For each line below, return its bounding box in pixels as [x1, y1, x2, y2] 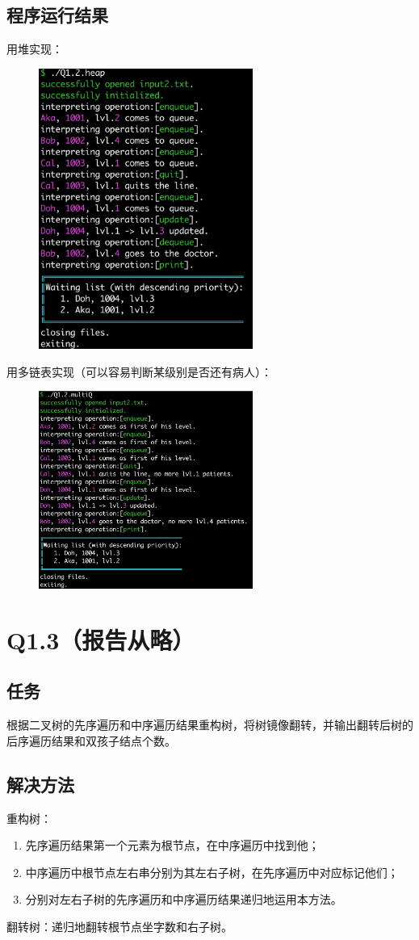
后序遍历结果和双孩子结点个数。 [6, 732, 176, 749]
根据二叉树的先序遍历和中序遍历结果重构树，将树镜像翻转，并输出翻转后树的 [6, 716, 413, 733]
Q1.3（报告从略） [6, 623, 195, 656]
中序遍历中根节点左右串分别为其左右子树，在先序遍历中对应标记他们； [25, 863, 399, 880]
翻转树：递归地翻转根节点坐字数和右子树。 [6, 917, 233, 934]
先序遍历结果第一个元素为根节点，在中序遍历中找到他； [25, 837, 320, 854]
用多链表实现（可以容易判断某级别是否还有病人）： [6, 363, 272, 380]
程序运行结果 [6, 2, 108, 27]
